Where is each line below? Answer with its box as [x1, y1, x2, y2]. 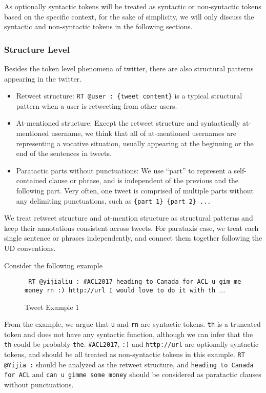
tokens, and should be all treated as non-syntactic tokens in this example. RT [4, 349, 245, 360]
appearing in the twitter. [4, 73, 81, 84]
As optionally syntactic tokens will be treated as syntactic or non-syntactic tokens [4, 1, 261, 11]
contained [16, 175, 47, 186]
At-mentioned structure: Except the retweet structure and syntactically [16, 117, 240, 128]
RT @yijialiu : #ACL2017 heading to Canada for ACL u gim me [28, 278, 241, 286]
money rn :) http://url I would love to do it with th [25, 286, 216, 294]
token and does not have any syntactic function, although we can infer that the [4, 328, 253, 339]
